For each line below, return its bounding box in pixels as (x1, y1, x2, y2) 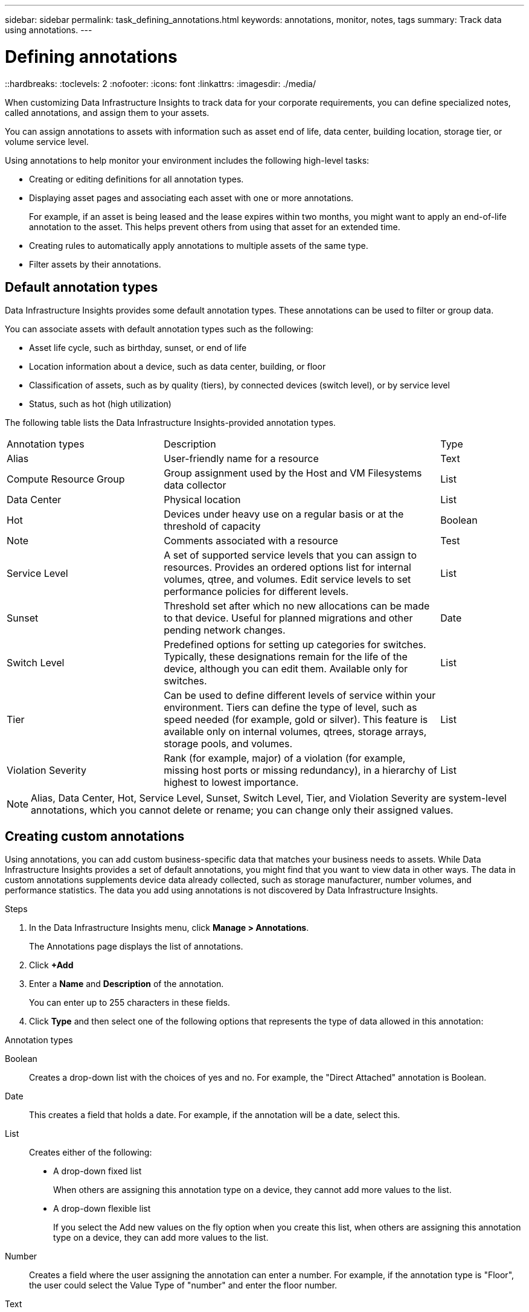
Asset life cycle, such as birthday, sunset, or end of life (29, 342, 247, 353)
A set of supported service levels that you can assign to (164, 549, 417, 562)
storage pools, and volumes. (164, 738, 293, 750)
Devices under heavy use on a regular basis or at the (164, 508, 404, 521)
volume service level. (5, 136, 89, 147)
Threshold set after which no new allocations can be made (164, 600, 430, 613)
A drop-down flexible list (53, 1203, 151, 1214)
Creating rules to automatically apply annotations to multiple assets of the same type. (29, 240, 368, 251)
